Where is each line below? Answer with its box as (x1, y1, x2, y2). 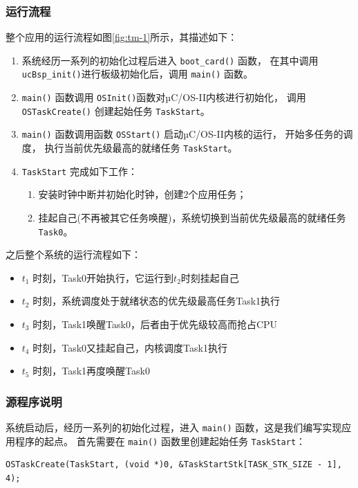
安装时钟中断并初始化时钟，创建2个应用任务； (38, 187, 247, 201)
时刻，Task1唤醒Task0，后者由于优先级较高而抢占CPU (32, 317, 278, 332)
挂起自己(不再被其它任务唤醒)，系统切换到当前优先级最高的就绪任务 (38, 210, 346, 224)
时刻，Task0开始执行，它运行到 (32, 270, 174, 284)
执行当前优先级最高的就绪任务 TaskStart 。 (44, 141, 238, 155)
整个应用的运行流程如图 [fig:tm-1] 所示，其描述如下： (6, 30, 238, 44)
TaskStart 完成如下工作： (21, 163, 138, 178)
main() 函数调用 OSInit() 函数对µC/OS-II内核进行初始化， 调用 (21, 90, 306, 105)
